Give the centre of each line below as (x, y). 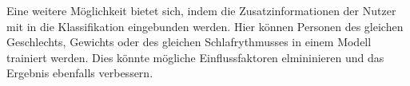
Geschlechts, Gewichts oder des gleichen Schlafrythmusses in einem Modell (189, 42)
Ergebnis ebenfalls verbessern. (80, 73)
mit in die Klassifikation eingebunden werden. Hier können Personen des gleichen (205, 26)
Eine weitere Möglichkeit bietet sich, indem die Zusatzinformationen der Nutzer (201, 10)
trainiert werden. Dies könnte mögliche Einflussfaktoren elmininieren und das (195, 57)
